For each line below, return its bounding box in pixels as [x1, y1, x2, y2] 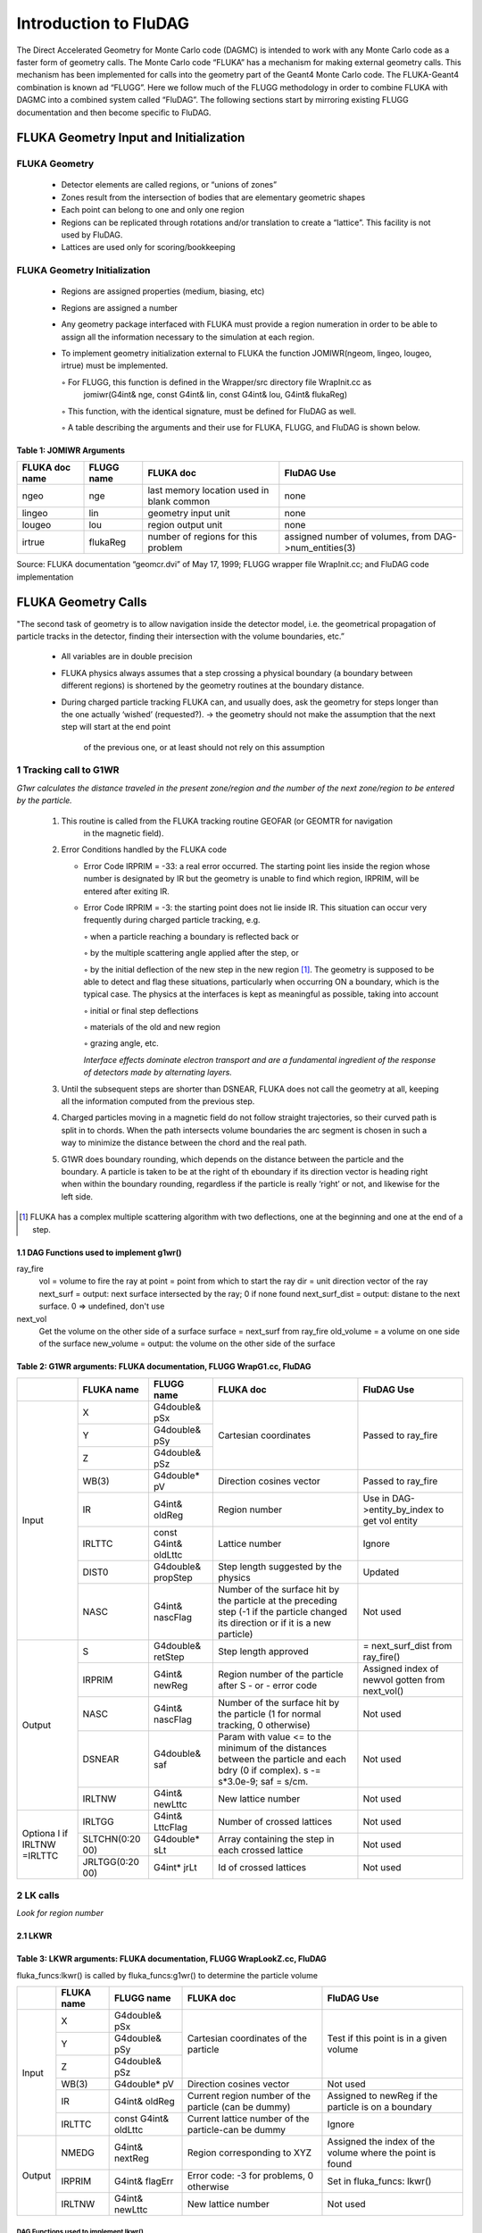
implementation [16, 572, 74, 582]
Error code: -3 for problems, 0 [187, 2170, 314, 2182]
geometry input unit [147, 507, 231, 520]
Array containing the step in [217, 1832, 335, 1844]
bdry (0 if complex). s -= [217, 1764, 321, 1777]
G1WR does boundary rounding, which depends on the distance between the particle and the [61, 1153, 404, 1165]
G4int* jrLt [153, 1861, 197, 1873]
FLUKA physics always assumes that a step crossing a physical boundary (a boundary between [61, 667, 413, 678]
